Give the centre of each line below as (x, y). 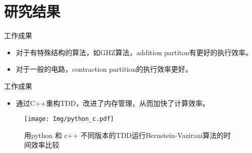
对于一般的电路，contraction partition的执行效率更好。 (104, 69)
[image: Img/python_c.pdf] (69, 119)
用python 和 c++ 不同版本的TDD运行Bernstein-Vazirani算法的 (124, 135)
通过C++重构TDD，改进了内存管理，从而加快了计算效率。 (113, 103)
